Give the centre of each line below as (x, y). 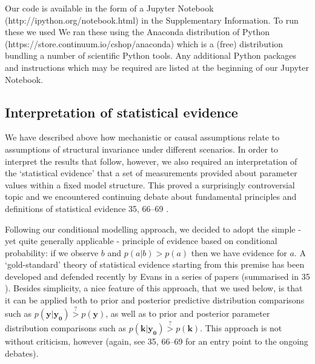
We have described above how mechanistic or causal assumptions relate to (142, 137)
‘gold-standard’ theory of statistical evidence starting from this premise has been (155, 264)
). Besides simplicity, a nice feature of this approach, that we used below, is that (154, 288)
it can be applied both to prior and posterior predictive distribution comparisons (155, 300)
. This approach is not (241, 328)
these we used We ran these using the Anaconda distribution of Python (138, 32)
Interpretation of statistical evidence (121, 112)
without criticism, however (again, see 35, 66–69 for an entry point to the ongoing (157, 341)
